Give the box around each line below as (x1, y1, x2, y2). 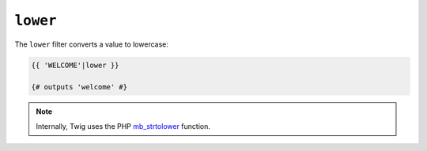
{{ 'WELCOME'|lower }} (31, 60, 119, 70)
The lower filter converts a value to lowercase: (14, 40, 169, 49)
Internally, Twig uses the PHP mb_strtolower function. (36, 121, 211, 130)
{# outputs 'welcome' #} (31, 83, 128, 92)
